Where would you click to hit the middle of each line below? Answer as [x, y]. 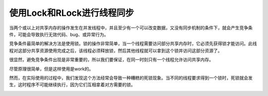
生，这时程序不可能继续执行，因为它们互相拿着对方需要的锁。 [72, 85]
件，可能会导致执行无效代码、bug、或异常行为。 [59, 34]
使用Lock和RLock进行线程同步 [71, 13]
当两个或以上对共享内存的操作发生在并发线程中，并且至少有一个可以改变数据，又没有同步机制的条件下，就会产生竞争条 [131, 28]
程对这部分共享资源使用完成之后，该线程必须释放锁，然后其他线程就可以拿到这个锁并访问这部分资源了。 [116, 50]
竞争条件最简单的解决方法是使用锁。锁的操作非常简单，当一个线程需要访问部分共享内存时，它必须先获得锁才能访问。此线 [133, 44]
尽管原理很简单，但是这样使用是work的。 [51, 69]
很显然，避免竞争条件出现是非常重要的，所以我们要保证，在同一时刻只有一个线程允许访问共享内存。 [111, 60]
